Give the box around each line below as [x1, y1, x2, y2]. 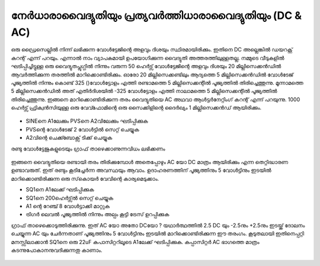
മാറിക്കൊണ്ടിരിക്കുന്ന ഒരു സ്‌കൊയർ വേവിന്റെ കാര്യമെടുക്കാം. [11, 175, 159, 182]
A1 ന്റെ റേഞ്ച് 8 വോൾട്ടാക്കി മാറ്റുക [25, 202, 110, 210]
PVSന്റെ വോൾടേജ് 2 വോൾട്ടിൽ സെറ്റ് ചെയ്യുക [25, 126, 139, 133]
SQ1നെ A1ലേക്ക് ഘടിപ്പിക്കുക [25, 186, 94, 193]
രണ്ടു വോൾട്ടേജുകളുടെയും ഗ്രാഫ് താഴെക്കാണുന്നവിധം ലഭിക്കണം [11, 145, 165, 152]
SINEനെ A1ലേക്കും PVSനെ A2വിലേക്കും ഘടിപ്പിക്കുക [25, 117, 148, 124]
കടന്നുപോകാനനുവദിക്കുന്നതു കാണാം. [11, 246, 103, 254]
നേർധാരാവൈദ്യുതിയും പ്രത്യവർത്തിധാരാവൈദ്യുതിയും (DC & [11, 9, 302, 22]
